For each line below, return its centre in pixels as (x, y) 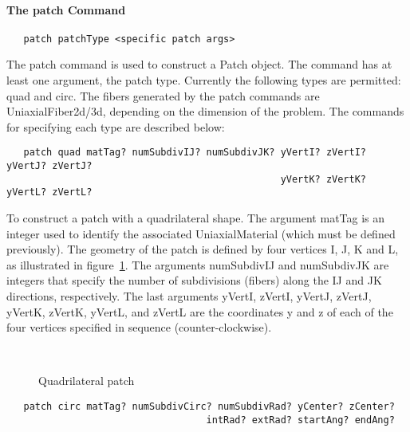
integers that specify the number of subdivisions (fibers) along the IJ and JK (194, 280)
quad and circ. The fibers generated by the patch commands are (163, 95)
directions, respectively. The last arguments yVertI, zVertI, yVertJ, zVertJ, (189, 296)
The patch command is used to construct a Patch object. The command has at (199, 64)
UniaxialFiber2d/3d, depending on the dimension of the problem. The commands (205, 111)
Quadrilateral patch (87, 381)
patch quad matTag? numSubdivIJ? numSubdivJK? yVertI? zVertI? (195, 153)
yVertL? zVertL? (49, 192)
